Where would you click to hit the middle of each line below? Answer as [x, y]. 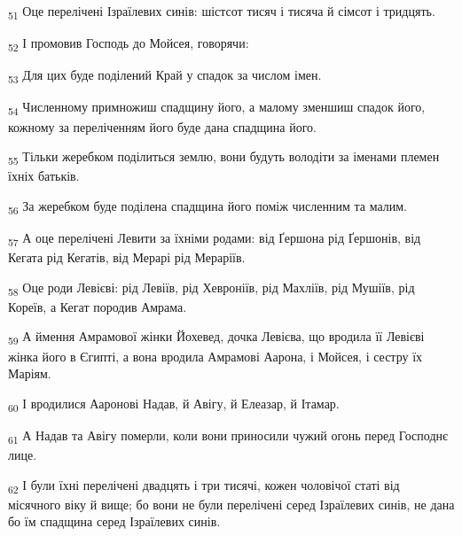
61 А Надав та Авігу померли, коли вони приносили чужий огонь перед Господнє [228, 436]
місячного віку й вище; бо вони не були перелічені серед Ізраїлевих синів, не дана [231, 504]
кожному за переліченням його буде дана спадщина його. [162, 126]
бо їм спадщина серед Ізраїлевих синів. [114, 521]
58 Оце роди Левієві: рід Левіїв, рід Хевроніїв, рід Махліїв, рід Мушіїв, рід [211, 288]
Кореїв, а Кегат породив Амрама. [98, 306]
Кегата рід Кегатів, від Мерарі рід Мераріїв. [127, 257]
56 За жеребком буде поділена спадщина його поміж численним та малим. [208, 206]
